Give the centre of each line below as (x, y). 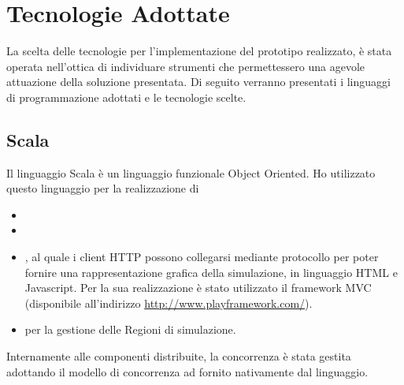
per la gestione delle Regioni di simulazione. (130, 329)
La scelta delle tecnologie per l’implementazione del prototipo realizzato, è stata (199, 51)
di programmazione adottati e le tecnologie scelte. (126, 97)
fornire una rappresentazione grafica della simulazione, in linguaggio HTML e (211, 272)
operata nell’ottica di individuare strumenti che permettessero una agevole (186, 66)
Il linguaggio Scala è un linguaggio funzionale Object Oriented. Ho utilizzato (191, 172)
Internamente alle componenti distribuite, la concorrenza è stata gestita (179, 356)
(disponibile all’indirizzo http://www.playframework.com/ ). (169, 303)
